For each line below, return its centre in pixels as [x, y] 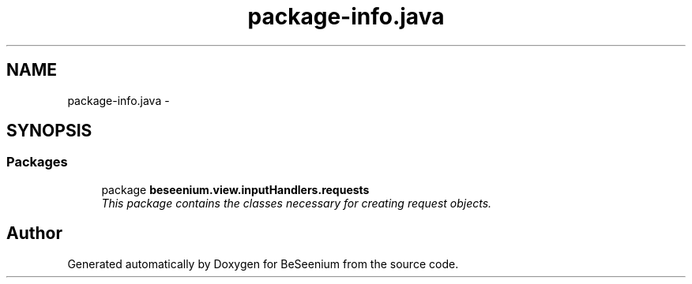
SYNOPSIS [49, 131]
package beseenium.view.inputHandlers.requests [235, 189]
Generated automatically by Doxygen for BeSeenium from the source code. [263, 263]
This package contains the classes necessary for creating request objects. [297, 203]
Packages [37, 162]
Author [34, 234]
